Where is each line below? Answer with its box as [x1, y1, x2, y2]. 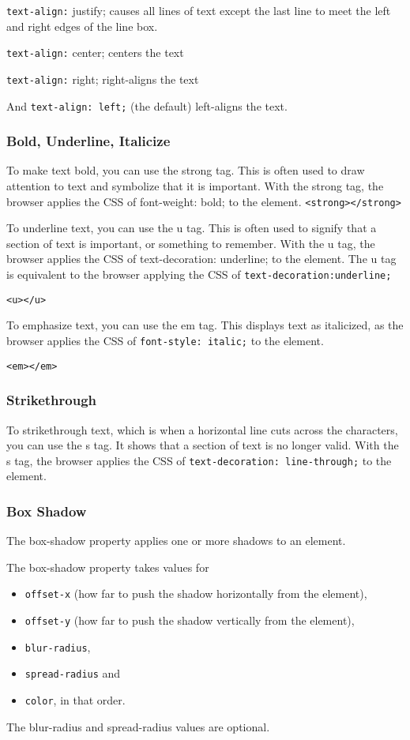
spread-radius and [24, 665, 121, 682]
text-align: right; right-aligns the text [6, 70, 199, 87]
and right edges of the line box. [6, 17, 158, 34]
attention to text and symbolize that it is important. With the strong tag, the [6, 178, 384, 194]
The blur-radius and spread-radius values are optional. [6, 718, 270, 734]
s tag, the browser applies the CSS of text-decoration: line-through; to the [6, 452, 392, 468]
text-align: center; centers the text [6, 44, 184, 61]
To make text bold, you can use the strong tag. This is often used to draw [6, 162, 365, 178]
